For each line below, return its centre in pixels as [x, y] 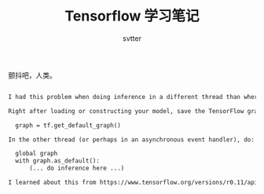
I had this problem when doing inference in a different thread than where [135, 97]
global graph [37, 154]
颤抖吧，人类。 [32, 75]
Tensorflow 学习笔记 [132, 16]
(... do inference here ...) [77, 168]
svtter [132, 38]
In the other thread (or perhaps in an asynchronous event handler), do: [132, 139]
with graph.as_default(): [58, 161]
